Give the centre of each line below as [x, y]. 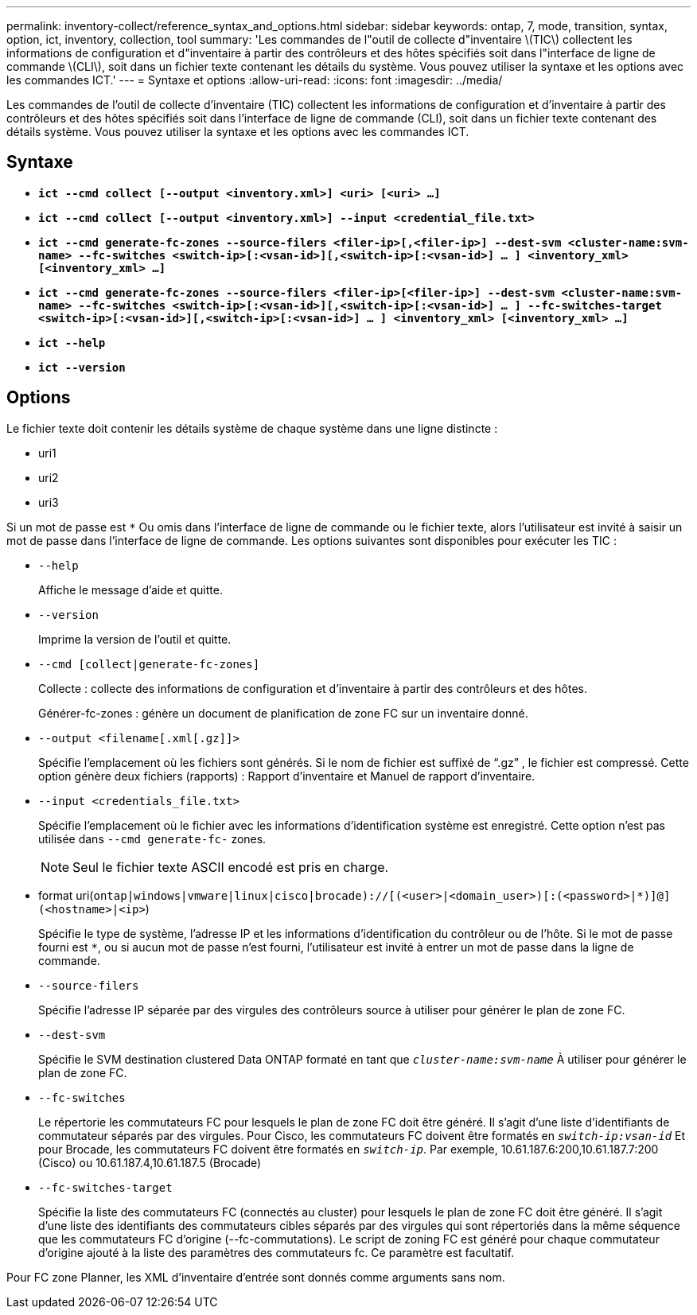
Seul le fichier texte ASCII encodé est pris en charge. [231, 867]
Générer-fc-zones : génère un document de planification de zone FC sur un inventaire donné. [283, 713]
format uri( [66, 895]
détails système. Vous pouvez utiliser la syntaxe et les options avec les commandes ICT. [238, 132]
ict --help [72, 342]
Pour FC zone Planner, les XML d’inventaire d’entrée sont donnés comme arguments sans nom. [256, 1277]
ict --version [82, 367]
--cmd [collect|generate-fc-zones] [149, 664]
